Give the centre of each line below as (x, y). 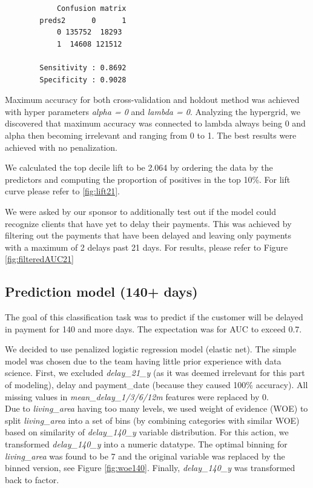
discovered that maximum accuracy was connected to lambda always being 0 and (155, 123)
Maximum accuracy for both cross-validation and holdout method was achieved (152, 100)
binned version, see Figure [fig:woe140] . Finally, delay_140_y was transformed (150, 468)
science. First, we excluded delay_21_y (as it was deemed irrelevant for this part (155, 373)
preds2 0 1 (83, 20)
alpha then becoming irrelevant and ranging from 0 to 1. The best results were (151, 135)
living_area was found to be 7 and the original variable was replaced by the (145, 456)
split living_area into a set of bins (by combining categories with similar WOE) (152, 420)
